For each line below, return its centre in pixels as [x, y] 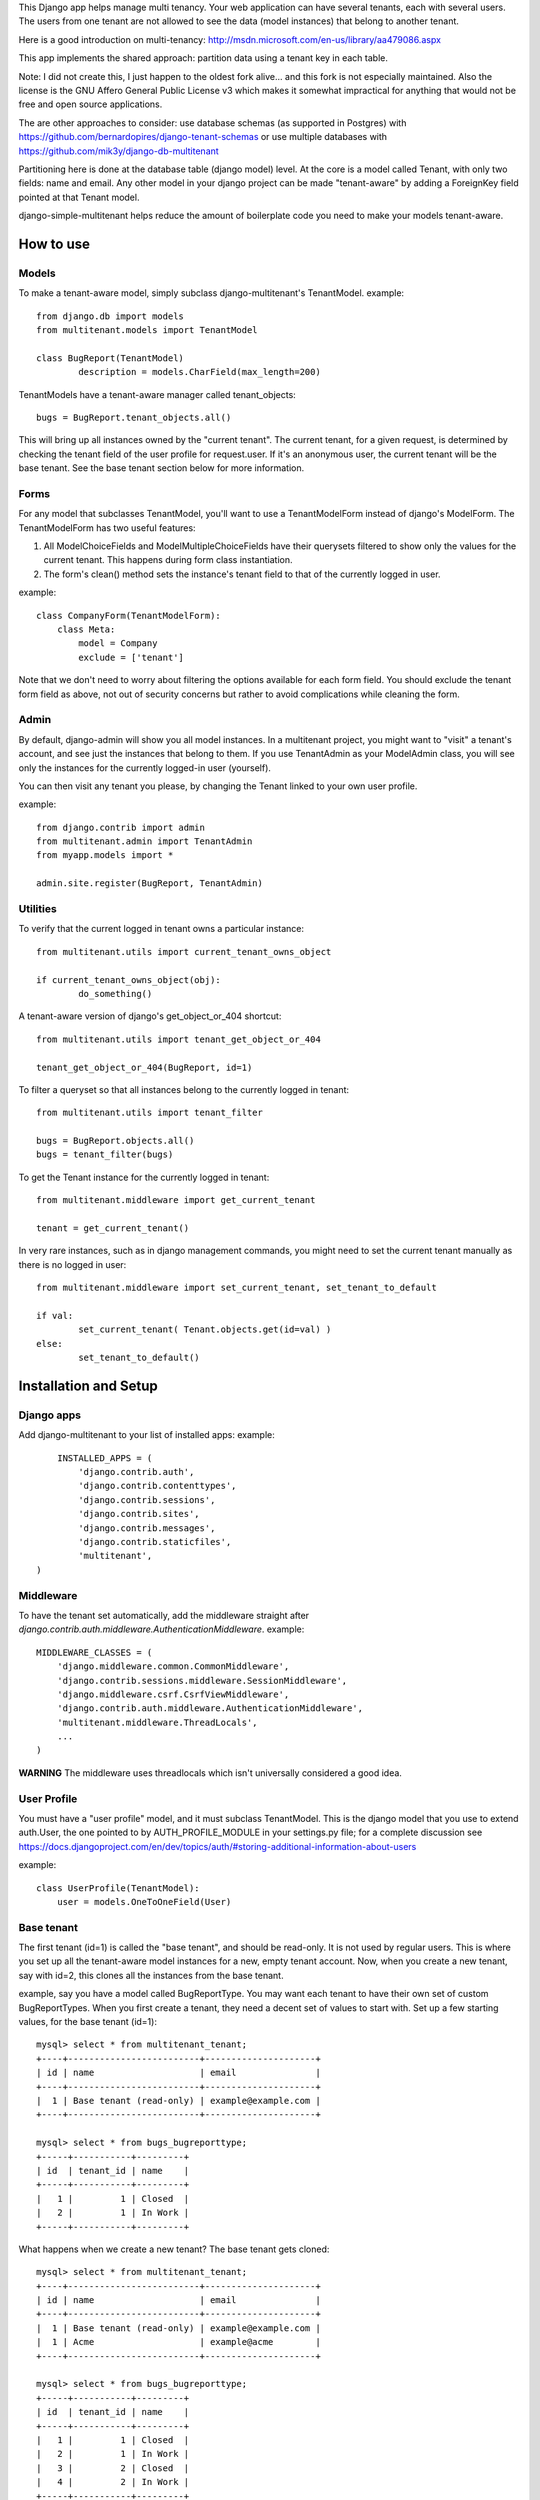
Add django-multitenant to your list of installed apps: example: [146, 1435]
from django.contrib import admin [120, 827]
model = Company [118, 643]
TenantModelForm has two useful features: [107, 527]
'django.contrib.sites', [139, 1514]
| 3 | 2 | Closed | [113, 2468]
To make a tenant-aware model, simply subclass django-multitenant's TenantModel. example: [211, 293]
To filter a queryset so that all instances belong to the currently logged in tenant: [184, 1089]
